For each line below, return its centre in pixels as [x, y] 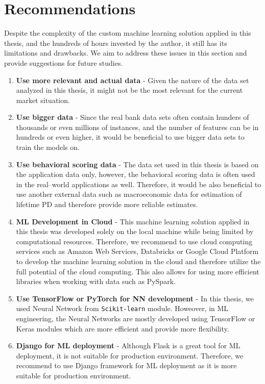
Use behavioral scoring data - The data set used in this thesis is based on [137, 164]
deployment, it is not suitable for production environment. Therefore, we [130, 355]
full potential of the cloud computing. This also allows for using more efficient [138, 271]
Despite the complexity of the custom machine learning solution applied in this [128, 33]
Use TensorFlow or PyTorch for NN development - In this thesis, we [135, 298]
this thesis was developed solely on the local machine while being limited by [135, 231]
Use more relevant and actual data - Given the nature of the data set [132, 80]
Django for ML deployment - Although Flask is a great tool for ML [128, 345]
